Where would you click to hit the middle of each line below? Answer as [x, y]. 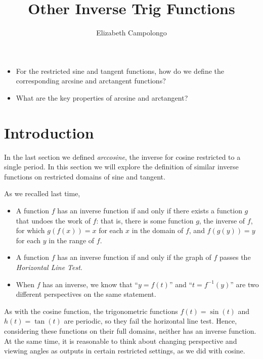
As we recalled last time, [42, 193]
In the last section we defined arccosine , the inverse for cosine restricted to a [122, 156]
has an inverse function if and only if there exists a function [150, 210]
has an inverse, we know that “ [90, 284]
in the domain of [158, 230]
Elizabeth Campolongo [131, 33]
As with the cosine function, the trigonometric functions [91, 311]
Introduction [49, 132]
